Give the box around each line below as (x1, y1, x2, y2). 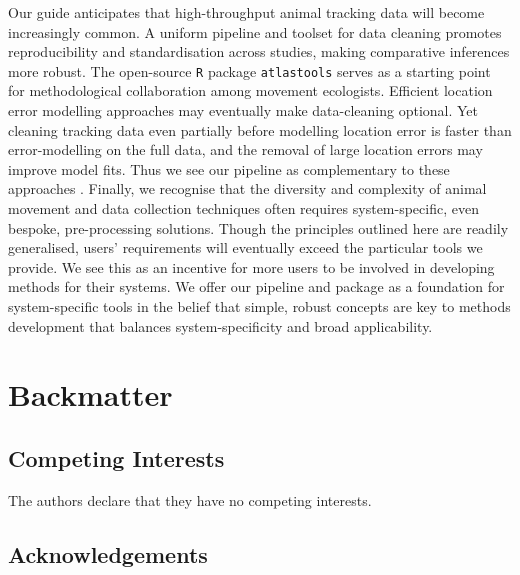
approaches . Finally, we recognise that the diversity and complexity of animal (8, 178, 487, 199)
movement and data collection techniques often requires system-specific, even (8, 198, 479, 218)
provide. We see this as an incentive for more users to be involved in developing (8, 256, 495, 277)
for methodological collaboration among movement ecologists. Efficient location (8, 80, 493, 101)
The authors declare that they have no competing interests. (8, 489, 372, 510)
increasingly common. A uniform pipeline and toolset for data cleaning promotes (8, 21, 502, 42)
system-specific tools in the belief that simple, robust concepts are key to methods (8, 295, 511, 316)
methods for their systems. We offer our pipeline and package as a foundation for (8, 276, 505, 297)
